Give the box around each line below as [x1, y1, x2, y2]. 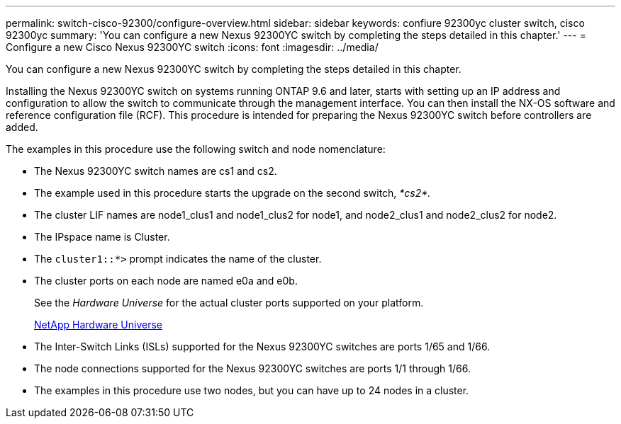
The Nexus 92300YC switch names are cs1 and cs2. [34, 165, 277, 177]
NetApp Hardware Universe [34, 319, 163, 331]
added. [6, 121, 38, 133]
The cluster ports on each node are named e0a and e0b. [34, 275, 298, 287]
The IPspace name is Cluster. [34, 231, 170, 243]
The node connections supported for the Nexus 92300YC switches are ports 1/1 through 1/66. [34, 362, 471, 374]
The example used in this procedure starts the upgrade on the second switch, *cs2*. [34, 187, 431, 199]
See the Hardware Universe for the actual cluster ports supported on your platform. [34, 297, 424, 309]
